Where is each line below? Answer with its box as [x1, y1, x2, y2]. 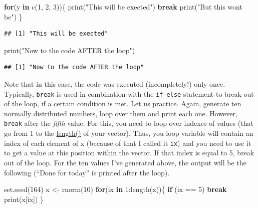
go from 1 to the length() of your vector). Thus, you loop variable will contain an [4, 128, 253, 138]
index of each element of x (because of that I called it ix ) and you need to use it [4, 137, 251, 148]
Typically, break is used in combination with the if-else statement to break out [4, 88, 254, 99]
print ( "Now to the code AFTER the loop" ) [4, 45, 135, 55]
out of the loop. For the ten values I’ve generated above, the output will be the [4, 157, 246, 167]
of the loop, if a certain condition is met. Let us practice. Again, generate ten [4, 98, 241, 109]
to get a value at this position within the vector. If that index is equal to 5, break [4, 147, 254, 158]
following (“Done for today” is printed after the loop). [4, 167, 170, 177]
